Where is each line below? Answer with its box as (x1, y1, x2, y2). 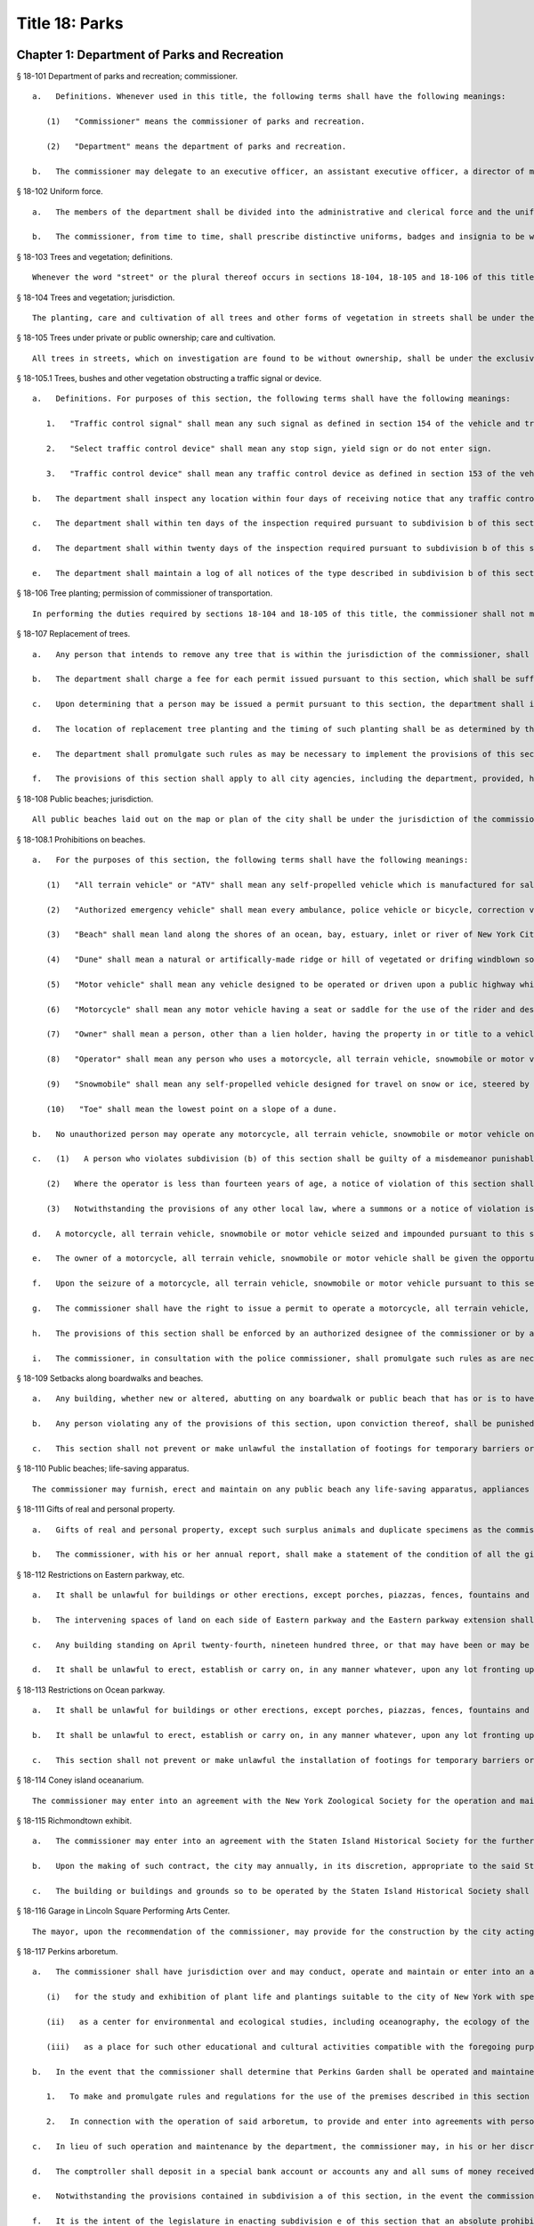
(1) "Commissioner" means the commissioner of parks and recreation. (45, 117, 366, 126)
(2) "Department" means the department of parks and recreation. (45, 142, 347, 151)
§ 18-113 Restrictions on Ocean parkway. (16, 1684, 166, 1695)
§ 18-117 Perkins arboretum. (16, 1946, 118, 1957)
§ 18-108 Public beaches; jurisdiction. (16, 793, 154, 804)
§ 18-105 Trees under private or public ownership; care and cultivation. (16, 332, 276, 343)
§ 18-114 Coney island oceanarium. (16, 1775, 144, 1785)
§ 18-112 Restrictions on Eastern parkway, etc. (16, 1569, 185, 1580)
